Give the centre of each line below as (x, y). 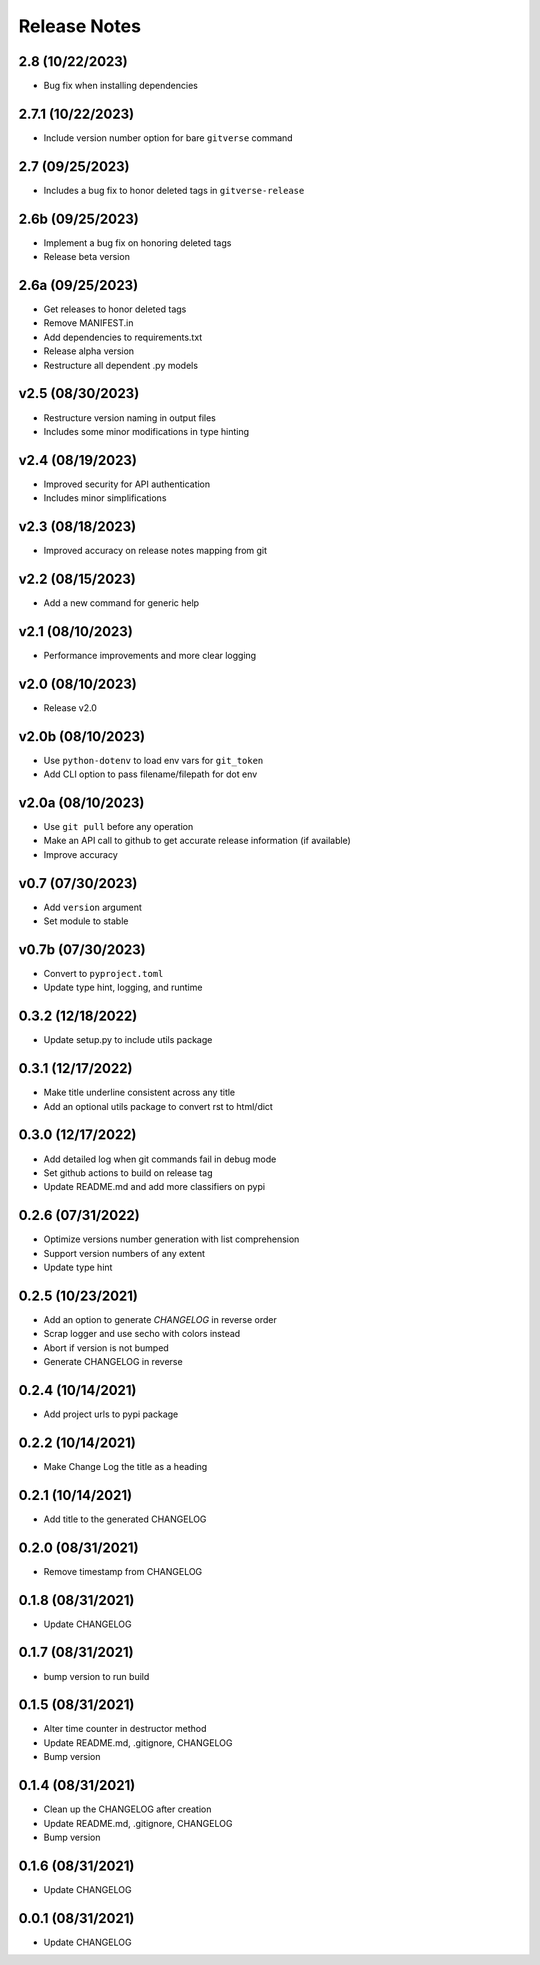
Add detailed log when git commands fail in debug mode (160, 1159)
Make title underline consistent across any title (139, 1092)
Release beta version (86, 257)
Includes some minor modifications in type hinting (146, 431)
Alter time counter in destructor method (125, 1729)
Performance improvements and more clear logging (150, 655)
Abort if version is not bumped (106, 1347)
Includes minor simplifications (105, 498)
